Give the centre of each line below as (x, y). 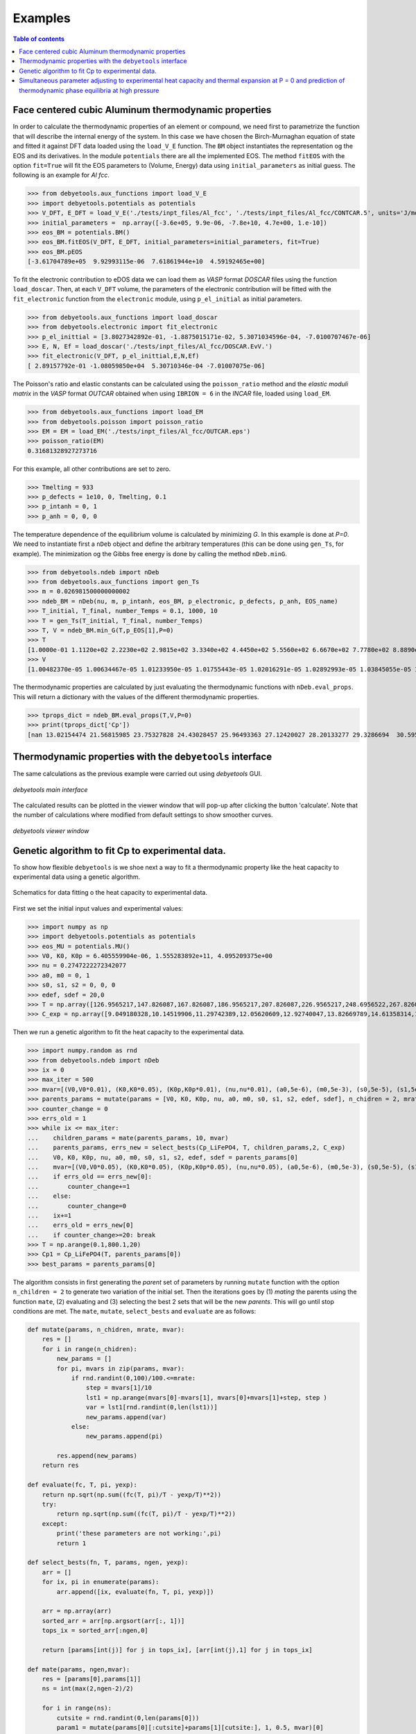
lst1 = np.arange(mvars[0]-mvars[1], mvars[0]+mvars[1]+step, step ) (206, 1397)
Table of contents (39, 39)
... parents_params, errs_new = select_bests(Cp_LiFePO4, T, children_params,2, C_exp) (187, 1148)
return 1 (71, 1543)
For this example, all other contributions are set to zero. (92, 469)
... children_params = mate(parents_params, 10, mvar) (128, 1138)
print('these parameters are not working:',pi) (139, 1534)
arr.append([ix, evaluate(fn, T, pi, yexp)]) (135, 1591)
